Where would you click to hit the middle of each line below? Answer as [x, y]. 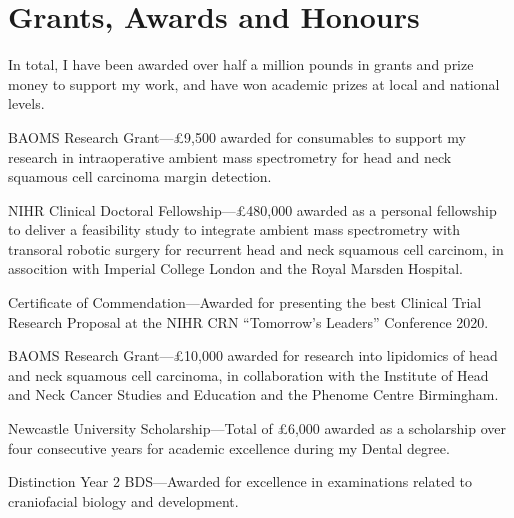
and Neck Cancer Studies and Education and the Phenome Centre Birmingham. [253, 394]
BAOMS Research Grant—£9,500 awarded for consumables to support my [237, 136]
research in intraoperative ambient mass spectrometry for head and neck [230, 156]
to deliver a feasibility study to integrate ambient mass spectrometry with [234, 229]
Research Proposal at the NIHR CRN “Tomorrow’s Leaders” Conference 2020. [248, 321]
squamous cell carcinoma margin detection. [140, 176]
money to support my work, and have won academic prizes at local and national [254, 83]
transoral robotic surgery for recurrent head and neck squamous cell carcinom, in [256, 248]
